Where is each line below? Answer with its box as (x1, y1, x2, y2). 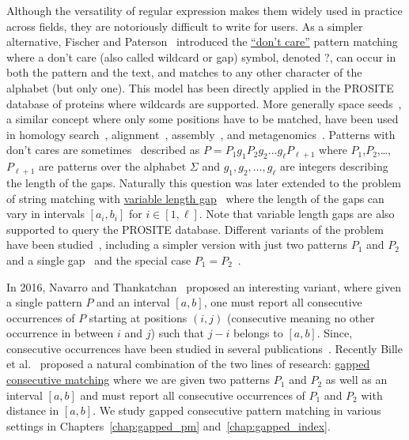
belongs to (233, 325, 283, 341)
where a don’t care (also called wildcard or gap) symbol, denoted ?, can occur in (6, 48, 396, 65)
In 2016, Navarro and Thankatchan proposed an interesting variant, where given (6, 278, 401, 295)
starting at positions (89, 309, 187, 325)
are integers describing (280, 158, 388, 175)
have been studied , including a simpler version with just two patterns (6, 236, 348, 253)
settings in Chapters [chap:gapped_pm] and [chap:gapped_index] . (6, 417, 331, 434)
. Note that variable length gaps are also (199, 205, 395, 222)
